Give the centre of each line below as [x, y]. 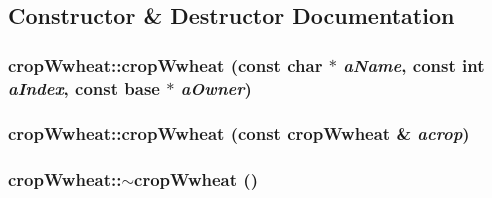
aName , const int [414, 64]
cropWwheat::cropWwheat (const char [165, 64]
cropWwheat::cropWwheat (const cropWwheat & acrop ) [239, 133]
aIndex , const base [84, 87]
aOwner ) [216, 87]
